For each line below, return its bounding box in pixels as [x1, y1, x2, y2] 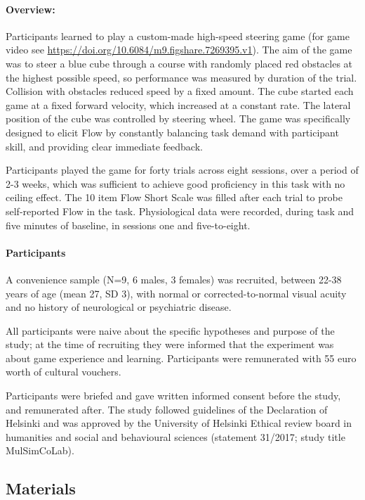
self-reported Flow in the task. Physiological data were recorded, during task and [6, 203, 354, 218]
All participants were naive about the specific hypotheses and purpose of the [6, 323, 335, 338]
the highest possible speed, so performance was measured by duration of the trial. [6, 70, 357, 84]
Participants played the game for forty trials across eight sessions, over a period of [6, 162, 359, 177]
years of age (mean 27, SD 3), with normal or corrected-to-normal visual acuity [6, 286, 347, 300]
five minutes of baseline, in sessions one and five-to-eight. [6, 217, 251, 232]
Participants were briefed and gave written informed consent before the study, [6, 388, 341, 403]
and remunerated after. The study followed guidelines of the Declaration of [6, 402, 328, 416]
